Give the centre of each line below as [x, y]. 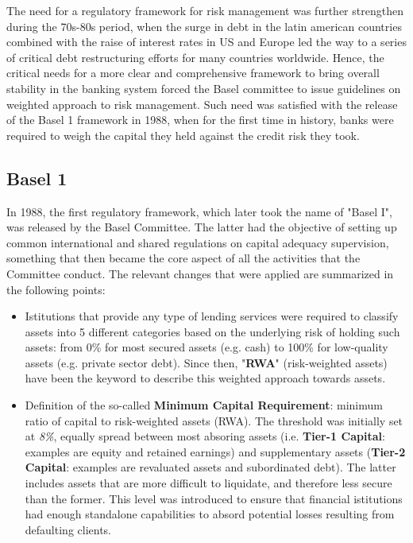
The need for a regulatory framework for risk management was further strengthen [205, 10]
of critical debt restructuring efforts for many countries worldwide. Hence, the [195, 57]
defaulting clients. [68, 529]
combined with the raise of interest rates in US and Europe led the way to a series [206, 42]
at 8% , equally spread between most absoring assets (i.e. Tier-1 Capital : [205, 436]
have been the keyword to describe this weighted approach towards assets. [205, 378]
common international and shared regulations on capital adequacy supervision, [198, 242]
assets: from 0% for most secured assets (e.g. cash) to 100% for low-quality [206, 347]
